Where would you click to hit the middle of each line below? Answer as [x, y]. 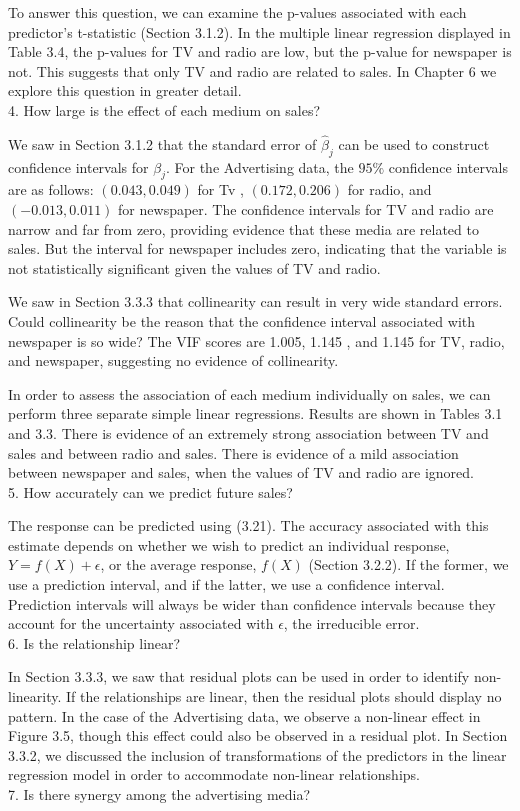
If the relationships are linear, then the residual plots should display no [284, 696]
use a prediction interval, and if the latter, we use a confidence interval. [226, 584]
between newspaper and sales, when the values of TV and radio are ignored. [241, 472]
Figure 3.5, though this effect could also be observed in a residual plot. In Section [258, 735]
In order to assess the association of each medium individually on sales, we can [249, 393]
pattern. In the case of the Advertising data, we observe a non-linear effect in [244, 715]
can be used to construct [414, 143]
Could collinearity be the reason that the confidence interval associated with [242, 320]
